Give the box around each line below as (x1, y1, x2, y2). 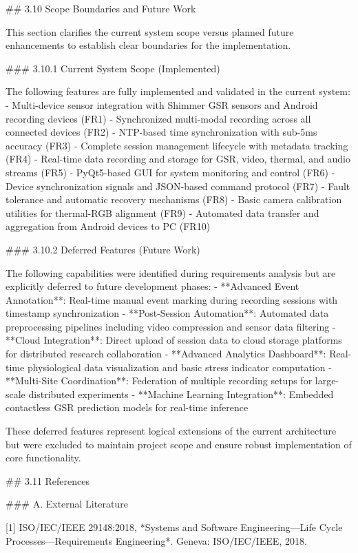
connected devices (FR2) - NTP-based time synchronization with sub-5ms (6, 125, 317, 139)
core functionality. (6, 450, 81, 465)
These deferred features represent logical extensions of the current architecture (6, 424, 337, 438)
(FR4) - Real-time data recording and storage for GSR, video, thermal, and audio (6, 152, 350, 166)
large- (315, 373, 339, 388)
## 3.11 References (6, 473, 89, 488)
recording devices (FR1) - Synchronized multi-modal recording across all (6, 111, 311, 125)
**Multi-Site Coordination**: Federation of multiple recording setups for (6, 373, 313, 388)
